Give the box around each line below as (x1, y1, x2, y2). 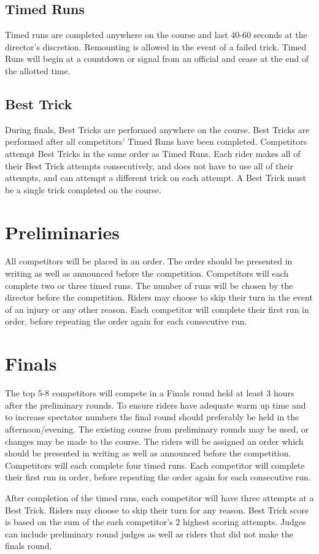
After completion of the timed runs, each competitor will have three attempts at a (5, 491, 314, 504)
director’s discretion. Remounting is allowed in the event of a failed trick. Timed (5, 40, 307, 53)
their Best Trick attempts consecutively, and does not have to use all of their (5, 159, 294, 172)
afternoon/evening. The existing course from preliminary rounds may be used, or (5, 422, 309, 435)
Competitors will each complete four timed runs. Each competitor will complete (5, 458, 305, 471)
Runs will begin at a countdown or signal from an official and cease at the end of (5, 52, 309, 65)
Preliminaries (5, 219, 120, 244)
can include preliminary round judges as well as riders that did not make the (5, 527, 293, 540)
